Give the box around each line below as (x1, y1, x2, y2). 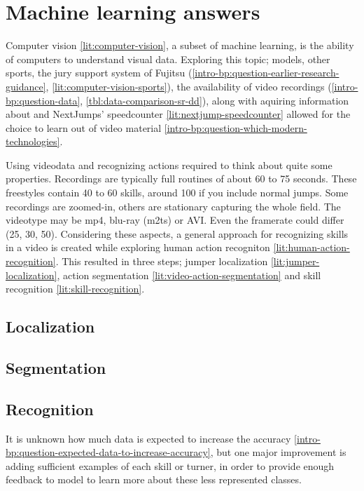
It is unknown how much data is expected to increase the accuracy (6, 431, 291, 445)
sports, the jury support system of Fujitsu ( (6, 65, 192, 80)
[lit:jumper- (270, 254, 320, 269)
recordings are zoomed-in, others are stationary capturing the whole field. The (6, 199, 341, 213)
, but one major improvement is (210, 445, 346, 459)
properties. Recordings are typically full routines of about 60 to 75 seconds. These (6, 171, 357, 186)
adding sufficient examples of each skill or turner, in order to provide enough (6, 458, 335, 473)
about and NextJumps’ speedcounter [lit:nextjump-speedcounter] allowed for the (6, 107, 351, 121)
